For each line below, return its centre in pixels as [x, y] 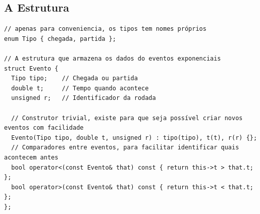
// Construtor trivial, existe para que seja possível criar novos [127, 118]
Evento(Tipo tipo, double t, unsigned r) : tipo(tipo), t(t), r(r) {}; [134, 138]
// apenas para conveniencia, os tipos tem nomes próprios [105, 29]
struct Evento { [31, 68]
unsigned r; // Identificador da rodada [84, 98]
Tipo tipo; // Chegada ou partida [74, 78]
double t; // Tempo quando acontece [80, 88]
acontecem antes [31, 157]
